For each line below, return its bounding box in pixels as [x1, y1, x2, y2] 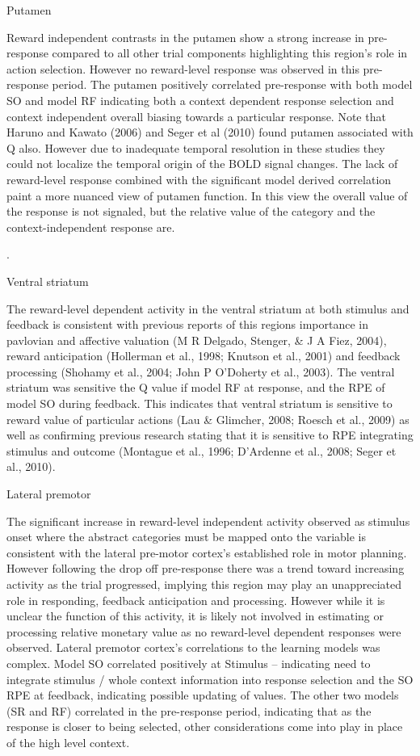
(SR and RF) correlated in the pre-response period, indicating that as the [6, 702, 372, 719]
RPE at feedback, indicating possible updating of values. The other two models [6, 687, 399, 703]
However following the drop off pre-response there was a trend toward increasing [6, 560, 405, 577]
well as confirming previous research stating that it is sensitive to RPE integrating [6, 426, 414, 443]
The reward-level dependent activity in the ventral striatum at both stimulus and [6, 300, 409, 317]
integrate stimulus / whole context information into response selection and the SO [6, 670, 414, 687]
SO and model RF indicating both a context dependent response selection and [6, 91, 394, 108]
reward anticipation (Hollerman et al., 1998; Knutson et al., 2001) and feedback [6, 347, 401, 364]
